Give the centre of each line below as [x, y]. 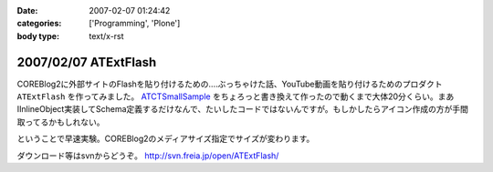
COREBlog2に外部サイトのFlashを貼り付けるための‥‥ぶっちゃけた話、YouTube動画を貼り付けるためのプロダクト [230, 84]
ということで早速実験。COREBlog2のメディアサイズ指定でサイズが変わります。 [166, 139]
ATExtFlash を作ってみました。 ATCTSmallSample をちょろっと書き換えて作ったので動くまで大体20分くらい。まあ [236, 96]
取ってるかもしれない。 [61, 122]
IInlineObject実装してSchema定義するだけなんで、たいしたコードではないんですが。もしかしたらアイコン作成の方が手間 [243, 109]
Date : [27, 10]
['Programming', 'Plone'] [135, 24]
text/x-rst [106, 35]
